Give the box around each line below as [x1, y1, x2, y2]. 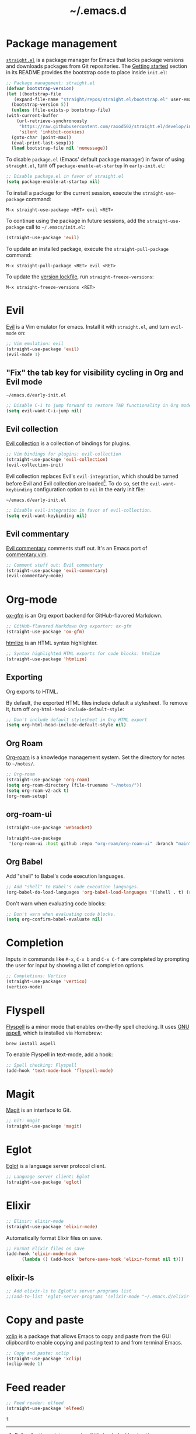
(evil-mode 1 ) [6, 351, 41, 357]
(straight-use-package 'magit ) [6, 1123, 82, 1129]
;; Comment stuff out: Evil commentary [6, 562, 103, 568]
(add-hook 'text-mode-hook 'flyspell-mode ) [6, 1067, 114, 1074]
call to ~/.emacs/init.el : [26, 223, 86, 230]
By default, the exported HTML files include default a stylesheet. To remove [6, 699, 188, 706]
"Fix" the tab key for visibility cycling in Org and [6, 367, 184, 378]
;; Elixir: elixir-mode [6, 1218, 64, 1224]
